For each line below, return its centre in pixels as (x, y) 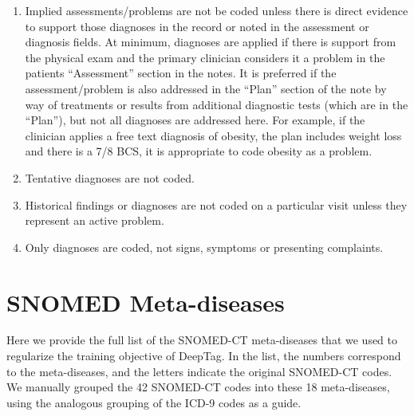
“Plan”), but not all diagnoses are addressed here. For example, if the (195, 120)
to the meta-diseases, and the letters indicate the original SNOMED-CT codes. (199, 371)
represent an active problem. (95, 220)
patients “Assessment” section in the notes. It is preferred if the (181, 73)
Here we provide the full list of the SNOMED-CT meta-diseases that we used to (202, 340)
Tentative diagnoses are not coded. (110, 177)
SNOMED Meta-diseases (146, 302)
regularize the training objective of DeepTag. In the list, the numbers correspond (204, 356)
